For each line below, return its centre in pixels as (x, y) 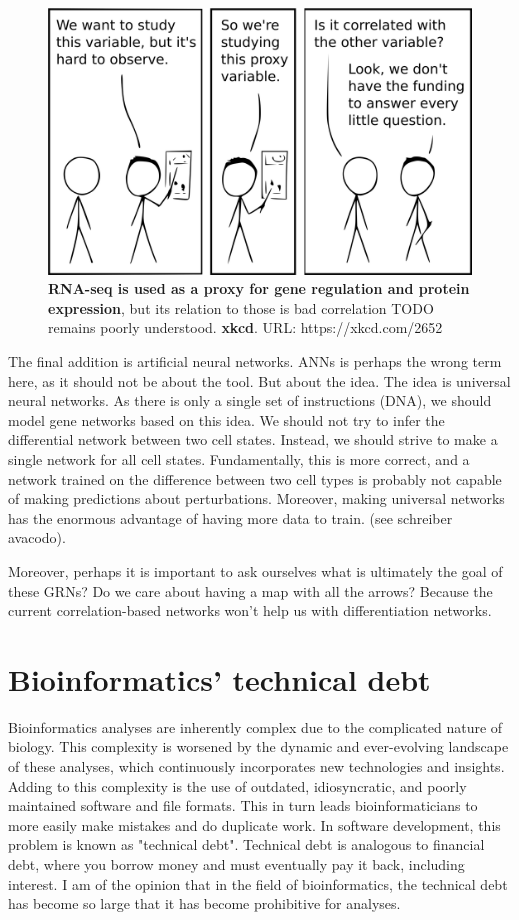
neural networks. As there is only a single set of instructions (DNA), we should (250, 400)
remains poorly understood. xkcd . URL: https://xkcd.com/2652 (245, 327)
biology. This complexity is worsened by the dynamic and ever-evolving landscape (258, 746)
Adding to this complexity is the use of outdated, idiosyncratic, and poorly (237, 785)
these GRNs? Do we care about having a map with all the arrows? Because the (250, 590)
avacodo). (37, 537)
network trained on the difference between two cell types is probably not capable (255, 478)
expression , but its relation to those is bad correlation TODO (241, 307)
